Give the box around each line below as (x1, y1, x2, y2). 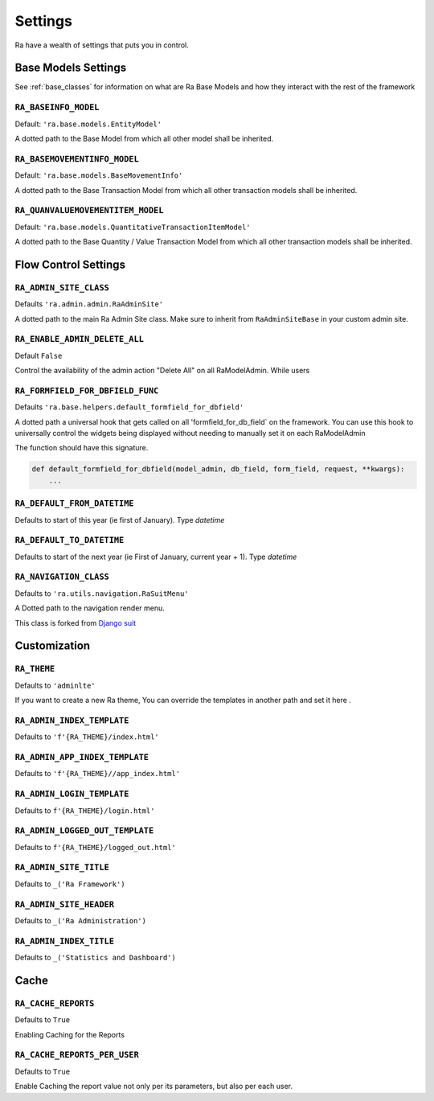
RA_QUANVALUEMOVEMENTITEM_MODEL (14, 205, 164, 216)
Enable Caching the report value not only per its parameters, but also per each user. (14, 1082, 293, 1091)
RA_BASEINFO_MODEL (14, 102, 100, 113)
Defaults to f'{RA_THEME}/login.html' (14, 805, 155, 815)
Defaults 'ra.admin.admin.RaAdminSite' (14, 299, 164, 309)
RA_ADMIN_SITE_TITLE (14, 862, 110, 873)
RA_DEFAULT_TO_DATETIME (14, 535, 125, 546)
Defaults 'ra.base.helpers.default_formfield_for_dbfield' (14, 402, 244, 412)
